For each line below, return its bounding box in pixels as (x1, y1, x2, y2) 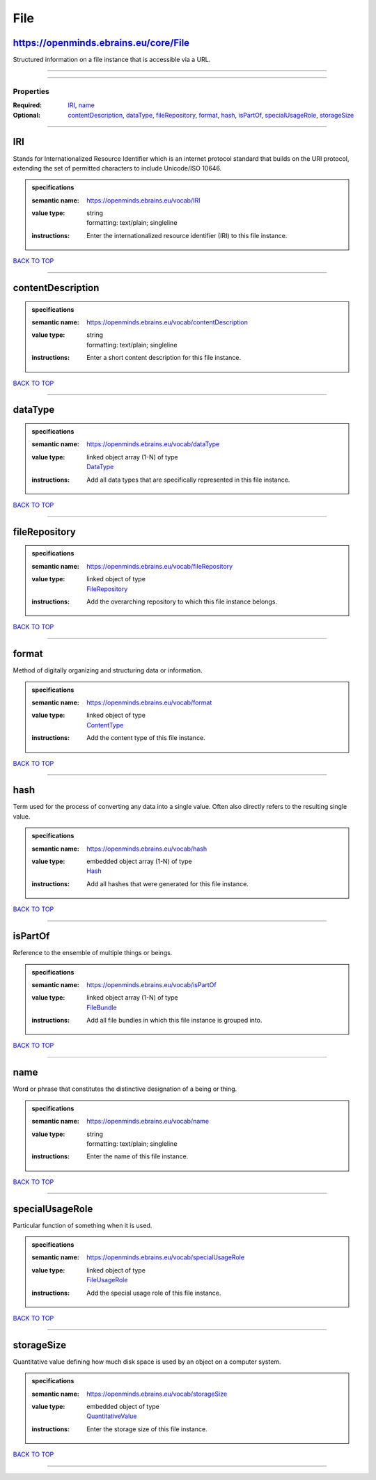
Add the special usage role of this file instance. (86, 1289, 221, 1297)
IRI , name (68, 101, 95, 109)
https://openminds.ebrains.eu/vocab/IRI (86, 196, 201, 205)
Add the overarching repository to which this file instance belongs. (86, 597, 278, 606)
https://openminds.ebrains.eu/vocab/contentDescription (86, 318, 249, 326)
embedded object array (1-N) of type (86, 857, 192, 866)
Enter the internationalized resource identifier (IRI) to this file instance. (86, 231, 288, 239)
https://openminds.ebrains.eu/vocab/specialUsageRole (86, 1253, 245, 1261)
